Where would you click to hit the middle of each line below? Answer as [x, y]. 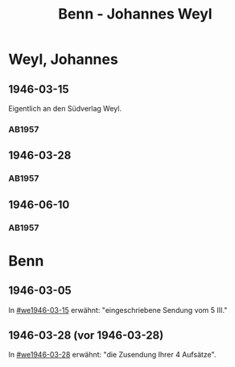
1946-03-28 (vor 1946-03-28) [86, 335]
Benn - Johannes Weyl [135, 14]
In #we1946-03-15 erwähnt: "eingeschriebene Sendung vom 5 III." [118, 310]
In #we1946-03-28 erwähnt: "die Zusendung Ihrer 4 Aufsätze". [112, 355]
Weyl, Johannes [63, 59]
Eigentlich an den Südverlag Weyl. [65, 108]
